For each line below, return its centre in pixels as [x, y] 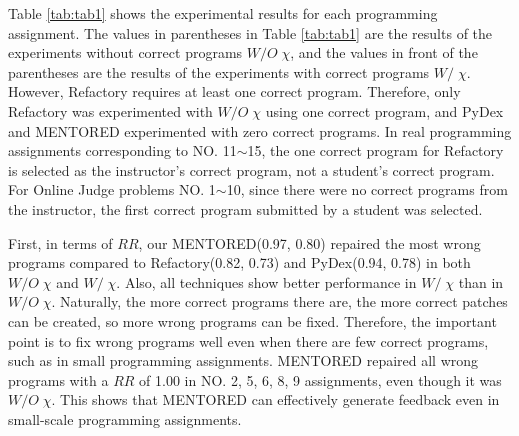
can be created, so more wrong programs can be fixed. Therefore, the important [252, 320]
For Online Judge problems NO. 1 [112, 189]
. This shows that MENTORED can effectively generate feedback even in [275, 399]
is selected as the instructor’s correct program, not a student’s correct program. [251, 169]
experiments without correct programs [125, 52]
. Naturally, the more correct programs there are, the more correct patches [279, 301]
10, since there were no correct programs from [367, 189]
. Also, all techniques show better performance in [266, 281]
